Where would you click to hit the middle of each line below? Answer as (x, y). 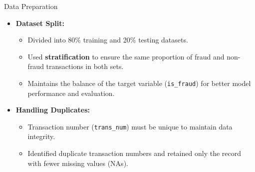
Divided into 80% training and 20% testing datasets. (108, 40)
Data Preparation (31, 6)
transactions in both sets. (85, 66)
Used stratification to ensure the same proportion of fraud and (126, 56)
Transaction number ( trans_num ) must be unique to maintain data (130, 126)
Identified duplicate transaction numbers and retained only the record (134, 153)
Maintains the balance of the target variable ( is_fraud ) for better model (139, 83)
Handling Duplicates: (53, 110)
